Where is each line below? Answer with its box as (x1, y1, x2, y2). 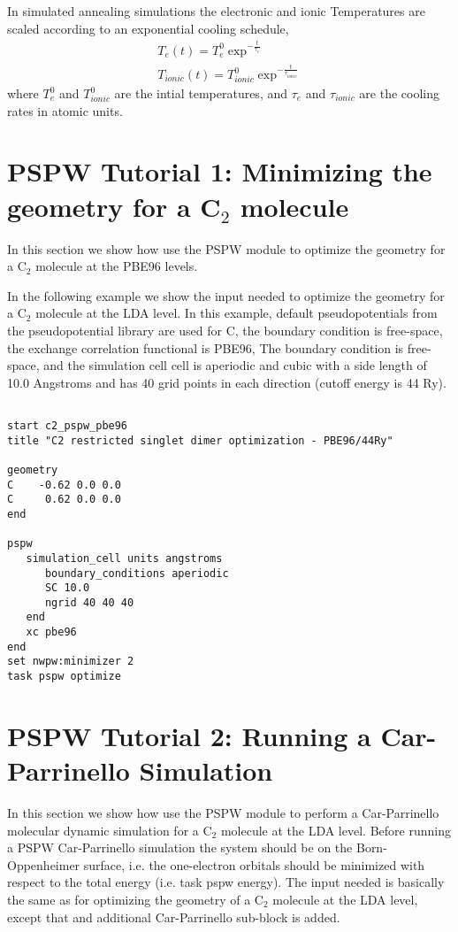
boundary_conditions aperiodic (44, 566, 229, 580)
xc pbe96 (26, 626, 77, 639)
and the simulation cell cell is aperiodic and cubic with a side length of (43, 356, 427, 374)
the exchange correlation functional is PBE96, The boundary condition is (7, 338, 404, 357)
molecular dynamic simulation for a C (7, 820, 212, 839)
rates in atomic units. (7, 101, 123, 119)
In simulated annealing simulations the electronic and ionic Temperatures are (7, 2, 425, 19)
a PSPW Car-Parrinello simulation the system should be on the (7, 838, 353, 857)
